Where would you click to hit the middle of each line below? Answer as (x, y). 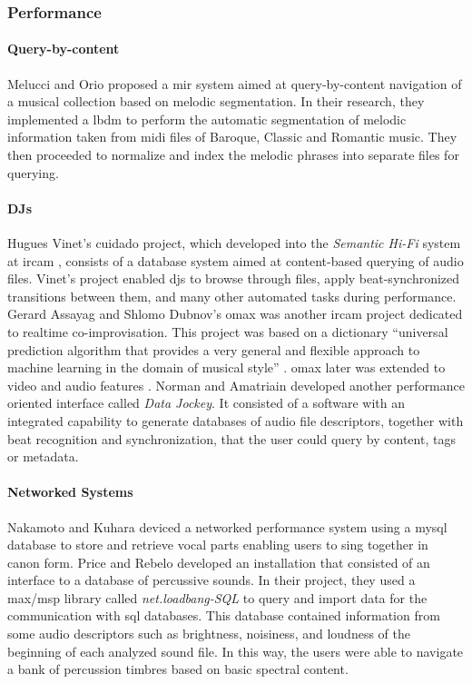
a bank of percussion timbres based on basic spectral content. (178, 669)
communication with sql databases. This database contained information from (224, 615)
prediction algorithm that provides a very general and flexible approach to (214, 349)
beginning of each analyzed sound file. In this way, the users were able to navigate (236, 651)
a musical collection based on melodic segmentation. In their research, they (216, 101)
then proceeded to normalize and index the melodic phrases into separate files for (233, 155)
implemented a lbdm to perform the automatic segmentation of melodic (207, 119)
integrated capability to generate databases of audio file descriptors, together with (236, 420)
